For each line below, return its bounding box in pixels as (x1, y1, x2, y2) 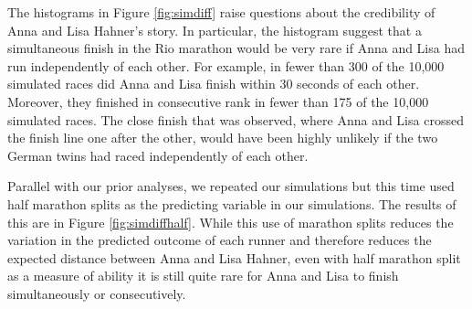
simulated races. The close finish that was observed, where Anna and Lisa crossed (7, 110, 464, 129)
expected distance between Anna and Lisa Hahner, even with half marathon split (7, 248, 461, 267)
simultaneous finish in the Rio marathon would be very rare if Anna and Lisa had (7, 38, 466, 58)
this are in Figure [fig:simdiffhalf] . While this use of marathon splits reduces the (7, 212, 454, 231)
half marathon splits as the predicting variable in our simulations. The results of (7, 194, 456, 213)
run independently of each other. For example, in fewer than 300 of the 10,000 (7, 56, 445, 75)
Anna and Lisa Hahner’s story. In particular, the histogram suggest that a (7, 20, 422, 39)
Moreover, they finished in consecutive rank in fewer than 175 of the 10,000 (7, 91, 429, 111)
